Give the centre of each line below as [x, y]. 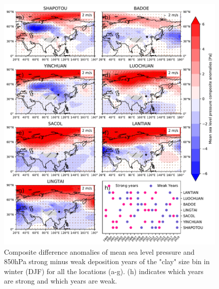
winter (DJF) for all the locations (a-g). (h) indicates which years [104, 271]
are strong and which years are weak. [61, 281]
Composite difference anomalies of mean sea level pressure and [99, 251]
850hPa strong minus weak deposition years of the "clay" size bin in [107, 261]
